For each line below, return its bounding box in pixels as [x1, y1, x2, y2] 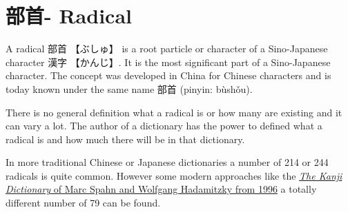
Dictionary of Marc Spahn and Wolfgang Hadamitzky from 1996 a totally [6, 182, 317, 196]
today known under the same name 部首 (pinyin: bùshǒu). [6, 81, 253, 96]
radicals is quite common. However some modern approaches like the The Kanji [6, 168, 342, 182]
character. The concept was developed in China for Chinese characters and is [6, 68, 331, 83]
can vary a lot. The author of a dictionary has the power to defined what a [6, 118, 322, 133]
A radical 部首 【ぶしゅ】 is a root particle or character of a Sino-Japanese [6, 41, 328, 56]
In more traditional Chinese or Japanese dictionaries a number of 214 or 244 [6, 155, 329, 169]
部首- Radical [6, 1, 132, 30]
